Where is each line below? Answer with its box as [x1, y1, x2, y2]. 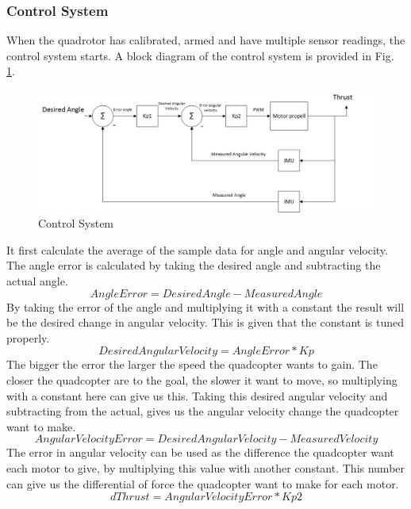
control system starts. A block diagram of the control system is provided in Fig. [6, 47, 394, 63]
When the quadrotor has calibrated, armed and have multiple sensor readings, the [6, 32, 405, 48]
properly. [6, 329, 50, 346]
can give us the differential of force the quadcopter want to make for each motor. [6, 475, 399, 492]
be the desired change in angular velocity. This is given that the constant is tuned [6, 314, 404, 331]
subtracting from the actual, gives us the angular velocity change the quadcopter [6, 403, 399, 419]
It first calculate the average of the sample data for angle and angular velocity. [6, 241, 388, 258]
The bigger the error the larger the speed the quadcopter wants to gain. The [6, 356, 378, 373]
